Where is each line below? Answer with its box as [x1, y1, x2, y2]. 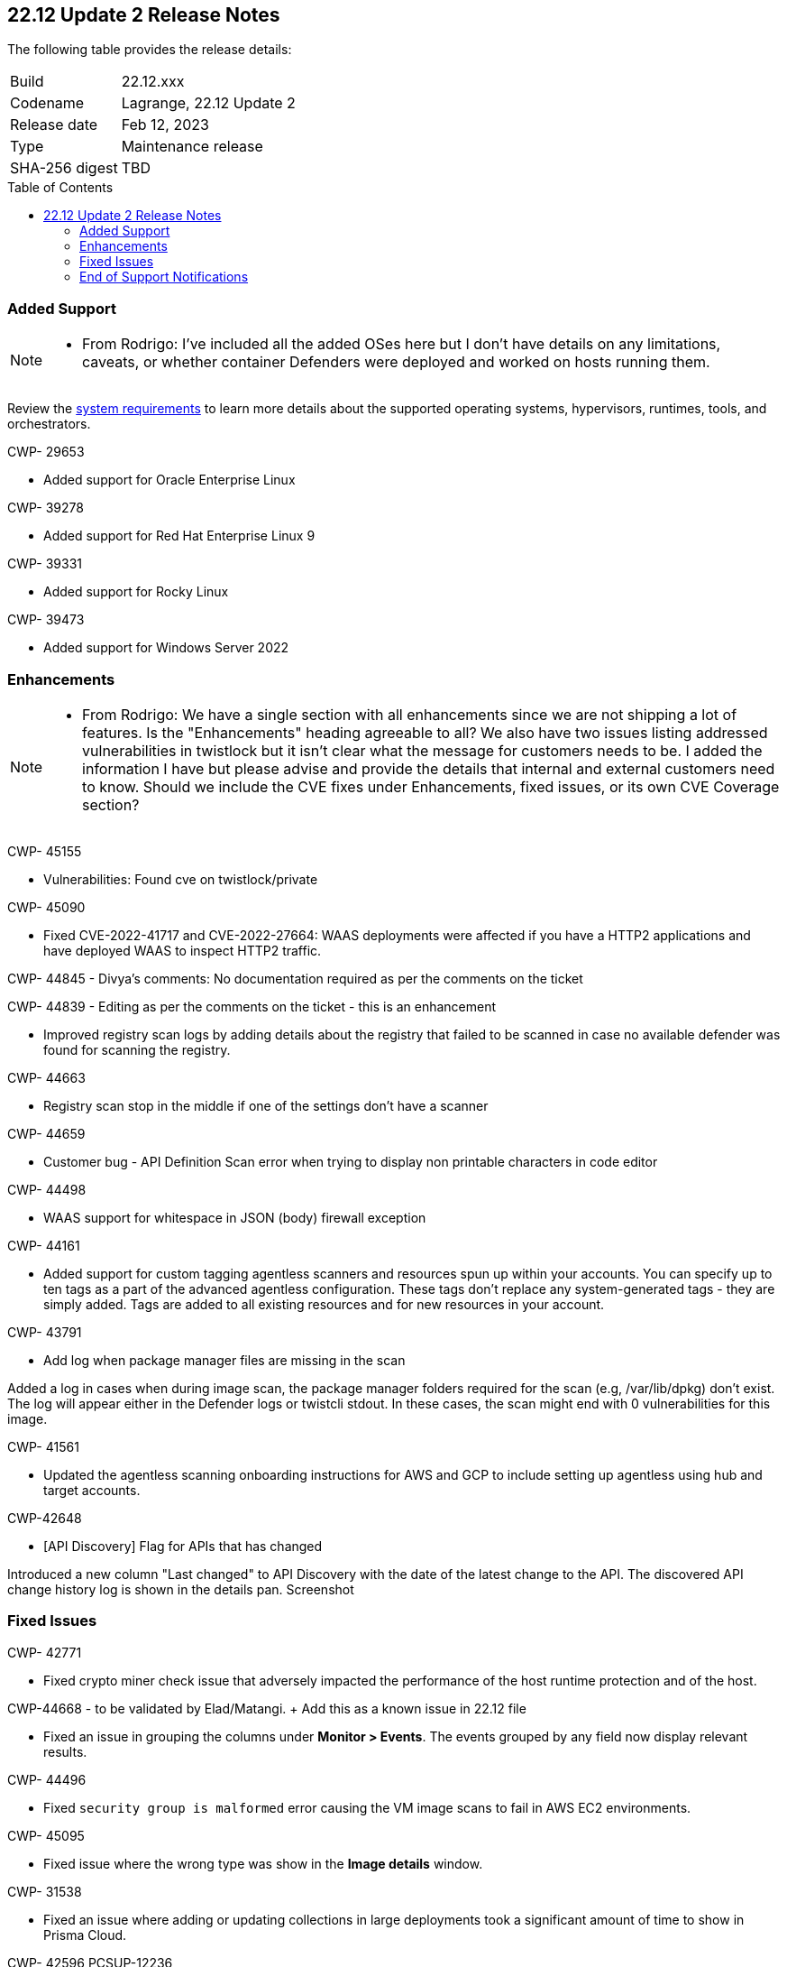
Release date [10, 115, 98, 134]
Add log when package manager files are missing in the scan [43, 1352, 406, 1368]
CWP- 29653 [7, 444, 85, 460]
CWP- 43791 [7, 1324, 82, 1340]
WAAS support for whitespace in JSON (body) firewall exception [43, 1209, 426, 1225]
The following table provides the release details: [7, 42, 292, 58]
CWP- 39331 [7, 556, 83, 572]
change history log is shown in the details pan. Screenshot [7, 1581, 354, 1597]
